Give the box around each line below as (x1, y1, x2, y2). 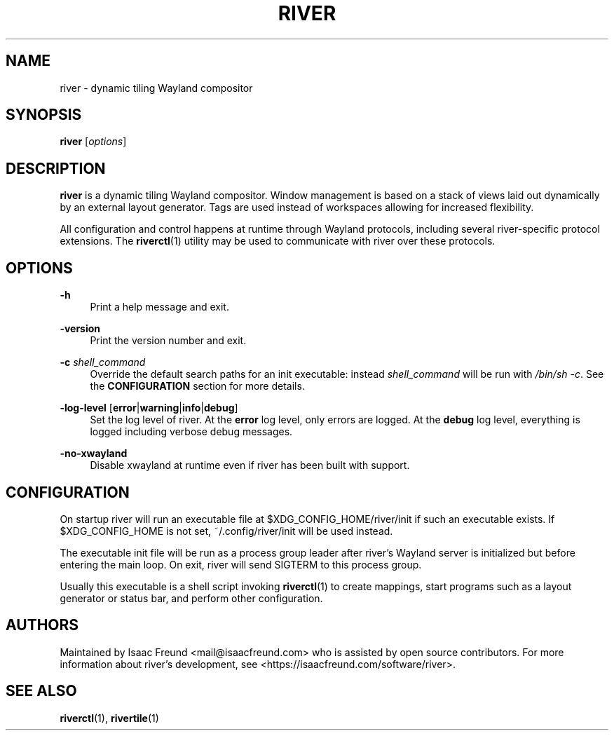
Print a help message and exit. (90, 301, 229, 313)
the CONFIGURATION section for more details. (90, 380, 305, 393)
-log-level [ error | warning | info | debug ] (60, 402, 238, 414)
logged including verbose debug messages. (90, 425, 293, 438)
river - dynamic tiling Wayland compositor (60, 81, 253, 94)
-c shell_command (60, 356, 146, 369)
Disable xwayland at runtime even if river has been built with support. (90, 459, 410, 472)
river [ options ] (60, 135, 127, 148)
